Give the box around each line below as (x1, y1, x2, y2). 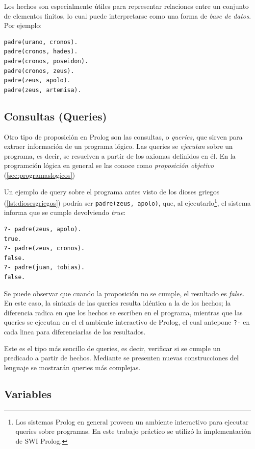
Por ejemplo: (4, 20, 42, 30)
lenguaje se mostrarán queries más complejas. (4, 362, 141, 372)
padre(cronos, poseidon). (4, 57, 88, 65)
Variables (4, 386, 52, 401)
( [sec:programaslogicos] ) (4, 169, 75, 180)
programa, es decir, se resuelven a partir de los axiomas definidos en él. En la (4, 150, 236, 161)
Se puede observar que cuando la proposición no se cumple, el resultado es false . (4, 288, 245, 298)
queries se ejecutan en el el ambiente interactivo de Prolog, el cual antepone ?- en (4, 317, 250, 327)
